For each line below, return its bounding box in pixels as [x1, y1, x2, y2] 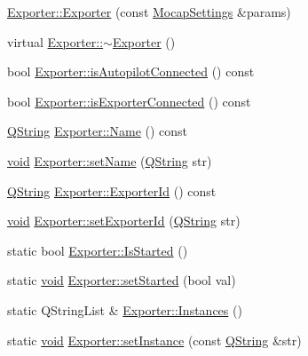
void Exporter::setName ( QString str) [7, 151, 212, 170]
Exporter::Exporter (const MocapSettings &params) [7, 3, 291, 20]
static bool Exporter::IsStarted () [7, 241, 188, 259]
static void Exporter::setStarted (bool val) [7, 271, 236, 289]
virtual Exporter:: [7, 32, 104, 51]
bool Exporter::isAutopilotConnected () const [7, 62, 255, 81]
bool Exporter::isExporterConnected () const [7, 91, 251, 110]
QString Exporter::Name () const [7, 122, 188, 140]
